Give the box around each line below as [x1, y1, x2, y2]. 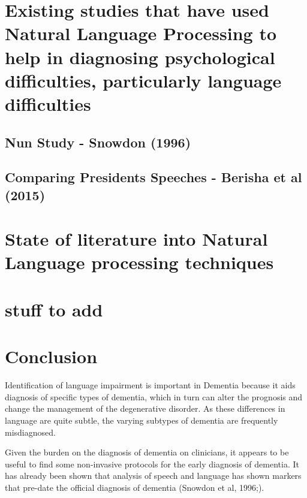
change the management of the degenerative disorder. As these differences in [5, 402, 285, 415]
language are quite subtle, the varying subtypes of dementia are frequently [5, 414, 278, 426]
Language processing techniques [5, 250, 274, 274]
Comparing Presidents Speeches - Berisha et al [5, 168, 302, 186]
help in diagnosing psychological [5, 44, 275, 69]
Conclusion [5, 344, 98, 369]
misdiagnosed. [5, 425, 56, 438]
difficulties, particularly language [5, 68, 282, 92]
